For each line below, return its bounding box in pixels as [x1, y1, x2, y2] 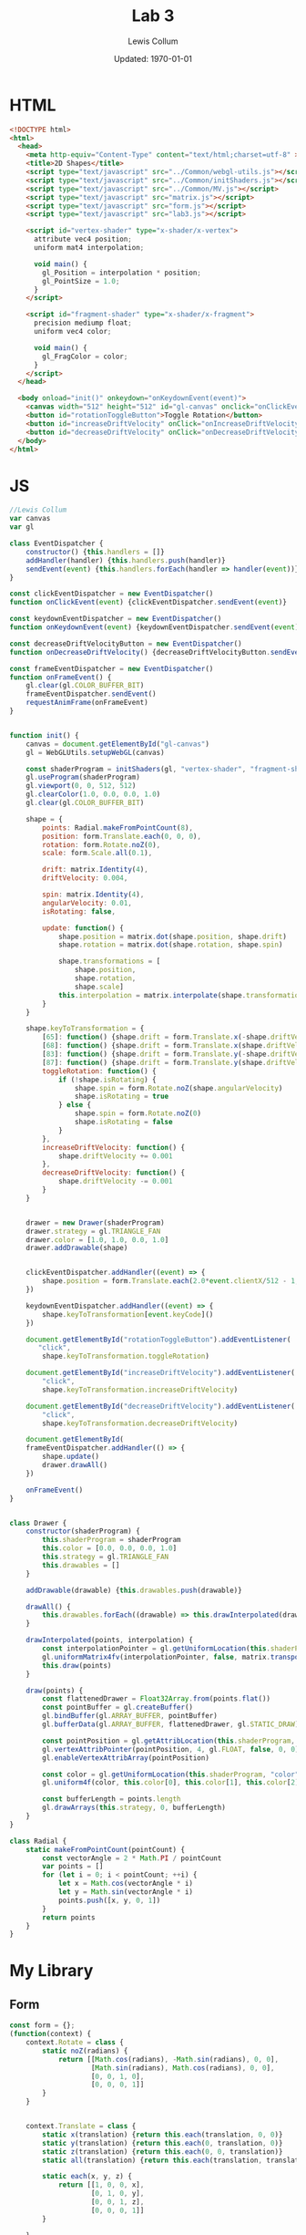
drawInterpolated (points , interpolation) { [25, 1636, 194, 1645]
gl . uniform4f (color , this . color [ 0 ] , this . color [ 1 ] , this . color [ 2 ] [42, 1778, 300, 1787]
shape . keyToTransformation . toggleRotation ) [42, 1351, 209, 1361]
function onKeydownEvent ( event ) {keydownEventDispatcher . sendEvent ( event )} [9, 623, 303, 632]
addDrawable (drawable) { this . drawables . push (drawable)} [25, 1586, 243, 1595]
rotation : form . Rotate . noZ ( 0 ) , [42, 840, 161, 849]
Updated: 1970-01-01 [113, 53, 193, 64]
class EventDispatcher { [9, 539, 104, 548]
